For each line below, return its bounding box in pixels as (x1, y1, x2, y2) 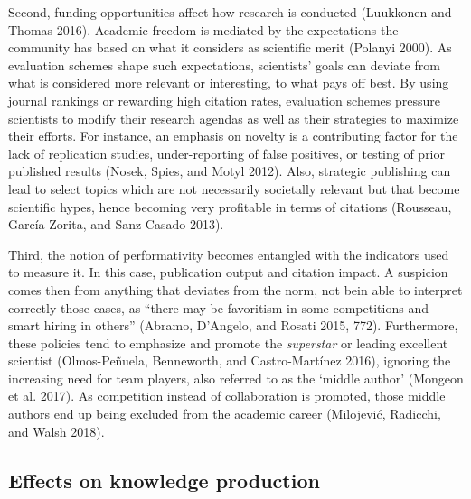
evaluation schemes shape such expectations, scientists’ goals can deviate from (8, 55, 440, 74)
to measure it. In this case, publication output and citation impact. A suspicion (8, 263, 448, 282)
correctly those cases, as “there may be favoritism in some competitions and (8, 298, 429, 317)
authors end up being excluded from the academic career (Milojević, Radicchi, (8, 404, 441, 423)
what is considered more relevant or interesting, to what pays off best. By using (8, 73, 449, 92)
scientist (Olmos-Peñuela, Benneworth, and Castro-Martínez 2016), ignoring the (8, 351, 451, 370)
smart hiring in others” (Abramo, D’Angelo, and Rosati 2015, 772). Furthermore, (8, 316, 458, 335)
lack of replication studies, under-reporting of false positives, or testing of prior (8, 143, 445, 162)
